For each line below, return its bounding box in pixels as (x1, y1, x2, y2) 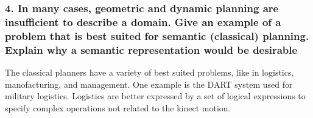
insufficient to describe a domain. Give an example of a (5, 14, 281, 29)
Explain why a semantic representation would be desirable (5, 42, 298, 57)
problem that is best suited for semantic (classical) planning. (5, 28, 309, 43)
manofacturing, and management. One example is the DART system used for (5, 77, 293, 90)
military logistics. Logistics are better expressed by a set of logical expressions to (5, 90, 306, 102)
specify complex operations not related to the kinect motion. (5, 101, 231, 114)
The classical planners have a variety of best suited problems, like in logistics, (5, 65, 294, 78)
